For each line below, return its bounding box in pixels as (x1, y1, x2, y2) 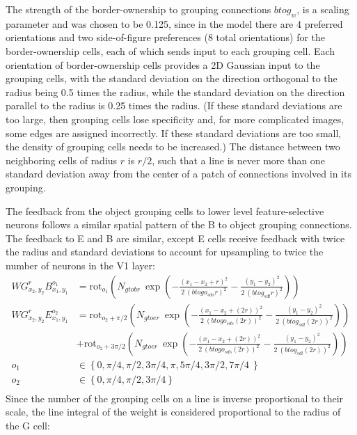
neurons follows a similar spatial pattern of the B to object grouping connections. (6, 217, 352, 232)
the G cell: (6, 418, 50, 432)
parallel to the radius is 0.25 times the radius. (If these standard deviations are (6, 98, 342, 113)
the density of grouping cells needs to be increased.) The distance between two (6, 139, 340, 154)
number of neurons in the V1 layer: (6, 258, 155, 272)
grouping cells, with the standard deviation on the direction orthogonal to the (6, 71, 338, 86)
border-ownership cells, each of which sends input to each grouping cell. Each (6, 43, 335, 58)
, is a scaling (296, 2, 349, 16)
